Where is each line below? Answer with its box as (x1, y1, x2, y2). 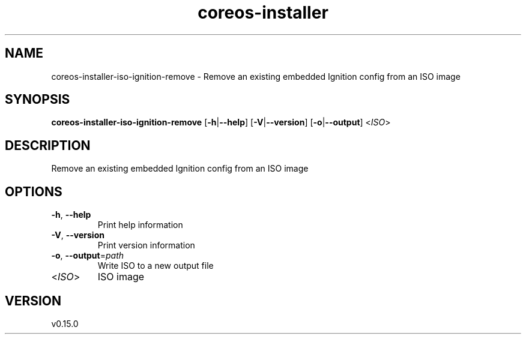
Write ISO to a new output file (97, 260, 214, 271)
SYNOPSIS (5, 92, 70, 107)
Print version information (97, 240, 195, 251)
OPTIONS (5, 184, 62, 199)
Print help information (97, 220, 183, 230)
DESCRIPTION (5, 137, 91, 153)
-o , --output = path (51, 250, 124, 261)
